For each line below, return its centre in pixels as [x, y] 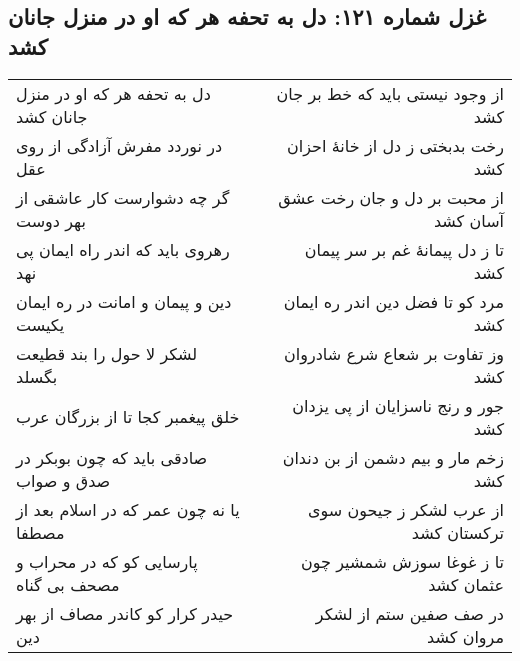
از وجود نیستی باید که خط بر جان [390, 93]
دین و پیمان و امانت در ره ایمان [124, 301]
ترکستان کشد [457, 532]
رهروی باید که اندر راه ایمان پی [123, 249]
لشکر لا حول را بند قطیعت [107, 353]
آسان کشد [468, 220]
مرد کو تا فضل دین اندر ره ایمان [393, 301]
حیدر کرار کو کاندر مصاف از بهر [125, 613]
